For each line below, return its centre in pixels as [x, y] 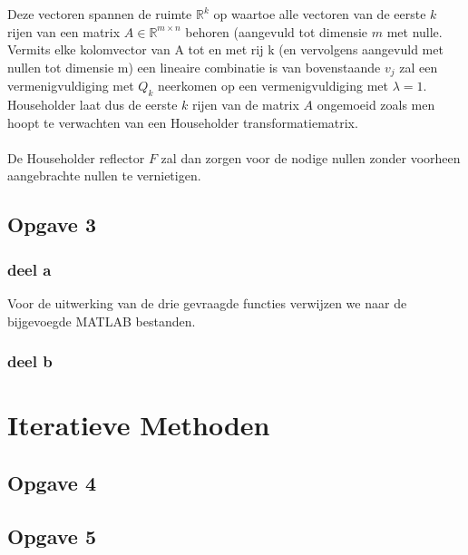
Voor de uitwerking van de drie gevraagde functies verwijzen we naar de [207, 303]
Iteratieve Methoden [139, 425]
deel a [29, 269]
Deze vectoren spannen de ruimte [100, 14]
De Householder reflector [76, 157]
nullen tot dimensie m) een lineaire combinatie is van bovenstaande [194, 67]
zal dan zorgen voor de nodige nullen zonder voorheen [311, 157]
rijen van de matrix [245, 105]
